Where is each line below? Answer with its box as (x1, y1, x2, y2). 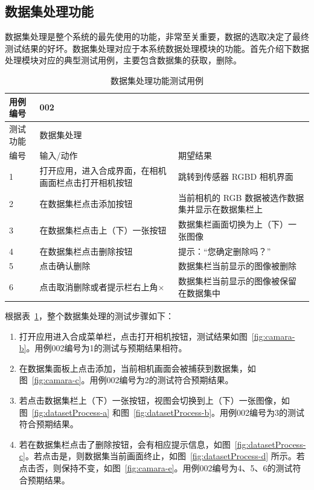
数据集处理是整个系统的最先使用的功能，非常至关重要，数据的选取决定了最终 (5, 30, 309, 43)
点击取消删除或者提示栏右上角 (39, 281, 158, 293)
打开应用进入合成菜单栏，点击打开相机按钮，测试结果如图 (19, 329, 248, 342)
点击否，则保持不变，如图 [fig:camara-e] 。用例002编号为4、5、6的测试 (19, 461, 293, 474)
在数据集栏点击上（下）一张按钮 (39, 223, 167, 236)
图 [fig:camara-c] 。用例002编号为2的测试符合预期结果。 (19, 374, 234, 386)
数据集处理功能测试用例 (111, 74, 203, 86)
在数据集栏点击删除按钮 (39, 244, 133, 257)
